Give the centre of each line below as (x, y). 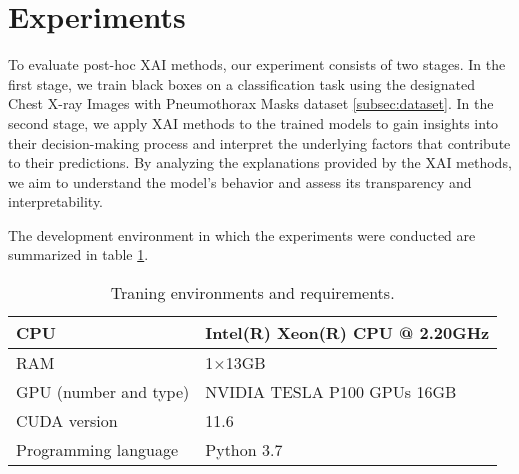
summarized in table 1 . (78, 254)
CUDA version (67, 421)
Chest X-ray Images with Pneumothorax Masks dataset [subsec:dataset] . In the (251, 103)
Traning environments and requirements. (252, 293)
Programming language (97, 450)
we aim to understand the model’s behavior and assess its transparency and (240, 181)
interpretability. (56, 201)
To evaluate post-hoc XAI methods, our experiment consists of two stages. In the (257, 64)
